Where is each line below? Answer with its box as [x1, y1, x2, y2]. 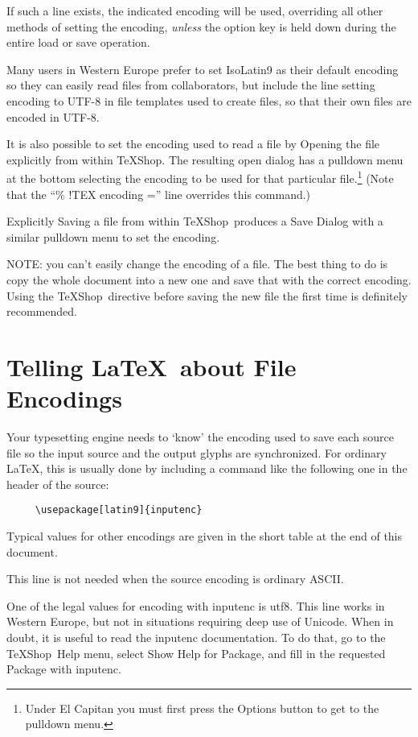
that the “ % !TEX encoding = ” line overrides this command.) [6, 185, 311, 202]
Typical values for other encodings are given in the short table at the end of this [6, 528, 403, 544]
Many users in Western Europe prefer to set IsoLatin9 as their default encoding [6, 60, 399, 77]
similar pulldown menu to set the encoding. [6, 228, 220, 245]
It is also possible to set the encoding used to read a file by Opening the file [6, 135, 380, 152]
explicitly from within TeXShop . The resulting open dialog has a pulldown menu [6, 151, 404, 168]
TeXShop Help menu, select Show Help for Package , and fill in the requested [6, 644, 386, 661]
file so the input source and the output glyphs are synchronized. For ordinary [6, 444, 387, 461]
